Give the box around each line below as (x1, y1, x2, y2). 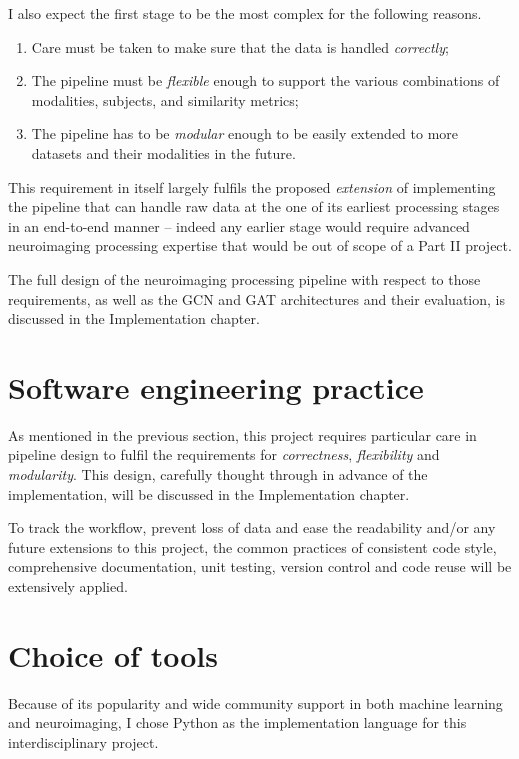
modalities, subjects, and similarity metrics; (31, 89, 299, 110)
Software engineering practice (8, 366, 424, 407)
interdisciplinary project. (8, 731, 159, 752)
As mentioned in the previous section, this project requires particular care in (8, 424, 477, 445)
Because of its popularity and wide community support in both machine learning (8, 692, 503, 713)
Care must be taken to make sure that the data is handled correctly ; (31, 36, 449, 57)
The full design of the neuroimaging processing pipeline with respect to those (8, 268, 481, 289)
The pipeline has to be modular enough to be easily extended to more (31, 123, 459, 144)
